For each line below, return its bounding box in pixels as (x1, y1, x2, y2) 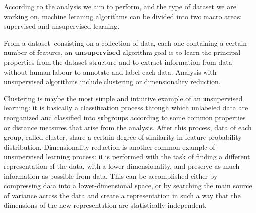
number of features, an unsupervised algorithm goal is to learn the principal (4, 47, 241, 57)
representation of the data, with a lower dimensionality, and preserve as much (4, 160, 240, 171)
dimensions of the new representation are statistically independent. (4, 200, 207, 210)
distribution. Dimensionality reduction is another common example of (4, 141, 215, 152)
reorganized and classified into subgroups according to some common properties (4, 112, 246, 122)
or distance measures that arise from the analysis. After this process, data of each (4, 122, 252, 132)
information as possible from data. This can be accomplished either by (4, 170, 218, 181)
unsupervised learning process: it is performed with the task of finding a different (4, 151, 250, 161)
